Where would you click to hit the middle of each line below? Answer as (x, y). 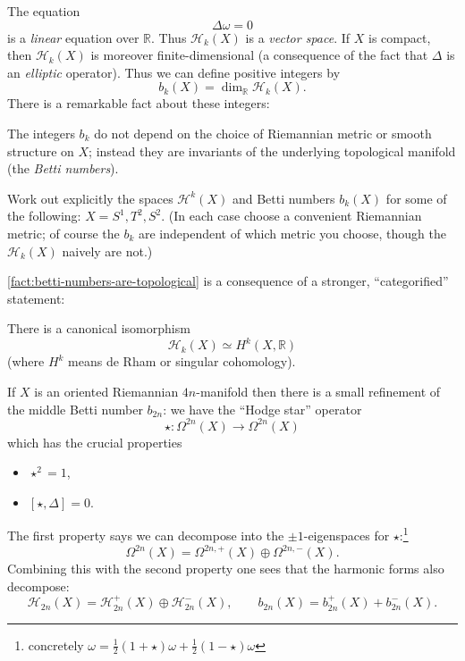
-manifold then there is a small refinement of (318, 391)
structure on (41, 151)
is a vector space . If (298, 37)
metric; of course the (63, 233)
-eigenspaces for (347, 535)
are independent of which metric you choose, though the (292, 233)
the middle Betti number (75, 409)
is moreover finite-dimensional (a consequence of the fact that (259, 55)
